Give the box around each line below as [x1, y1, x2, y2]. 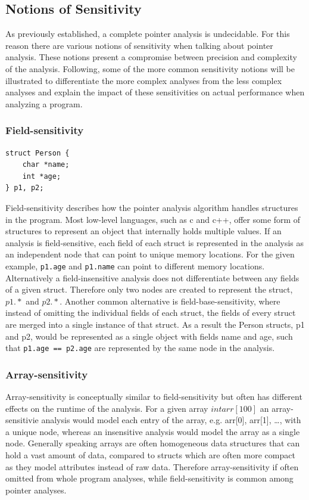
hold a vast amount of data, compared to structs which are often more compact [5, 448, 295, 461]
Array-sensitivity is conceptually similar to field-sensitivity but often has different [5, 390, 302, 403]
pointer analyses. [5, 483, 67, 496]
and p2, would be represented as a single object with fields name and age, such [5, 330, 293, 342]
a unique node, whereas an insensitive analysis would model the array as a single [5, 425, 300, 437]
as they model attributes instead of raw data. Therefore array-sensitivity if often [5, 460, 299, 473]
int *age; [22, 172, 61, 181]
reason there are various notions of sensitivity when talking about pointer [5, 39, 273, 51]
